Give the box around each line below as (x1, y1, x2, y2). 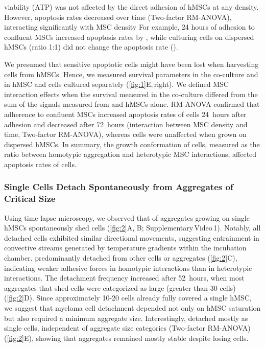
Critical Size (4, 192, 56, 205)
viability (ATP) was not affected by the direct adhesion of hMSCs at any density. (4, 2, 259, 12)
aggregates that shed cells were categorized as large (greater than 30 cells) (4, 282, 236, 293)
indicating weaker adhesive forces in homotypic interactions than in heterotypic (4, 262, 252, 273)
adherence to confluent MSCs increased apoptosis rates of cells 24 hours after (4, 108, 247, 119)
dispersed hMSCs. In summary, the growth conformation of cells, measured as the (4, 138, 260, 149)
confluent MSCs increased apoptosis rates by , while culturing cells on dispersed (4, 31, 254, 42)
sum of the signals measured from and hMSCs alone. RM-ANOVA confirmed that (4, 99, 260, 109)
